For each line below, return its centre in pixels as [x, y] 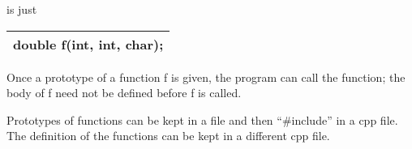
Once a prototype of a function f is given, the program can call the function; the [206, 77]
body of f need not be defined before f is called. [124, 93]
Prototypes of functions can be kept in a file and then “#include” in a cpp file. [202, 119]
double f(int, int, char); [88, 44]
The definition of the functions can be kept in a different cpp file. [168, 136]
